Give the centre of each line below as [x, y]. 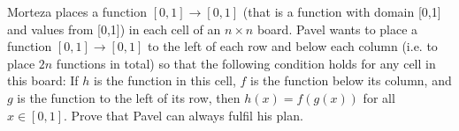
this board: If [43, 80]
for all [379, 97]
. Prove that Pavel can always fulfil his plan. [184, 115]
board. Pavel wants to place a [337, 29]
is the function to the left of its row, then [129, 97]
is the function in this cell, [165, 80]
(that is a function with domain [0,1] [342, 11]
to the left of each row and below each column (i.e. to [293, 46]
